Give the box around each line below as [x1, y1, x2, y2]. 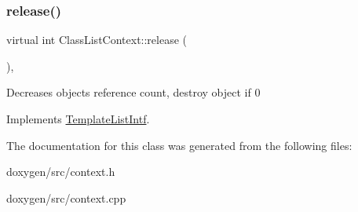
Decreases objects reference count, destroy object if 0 [6, 84, 261, 101]
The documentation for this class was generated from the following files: [6, 137, 353, 153]
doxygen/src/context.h [6, 163, 115, 180]
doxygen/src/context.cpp [6, 189, 126, 206]
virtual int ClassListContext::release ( [6, 31, 188, 48]
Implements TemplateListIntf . [6, 111, 150, 126]
